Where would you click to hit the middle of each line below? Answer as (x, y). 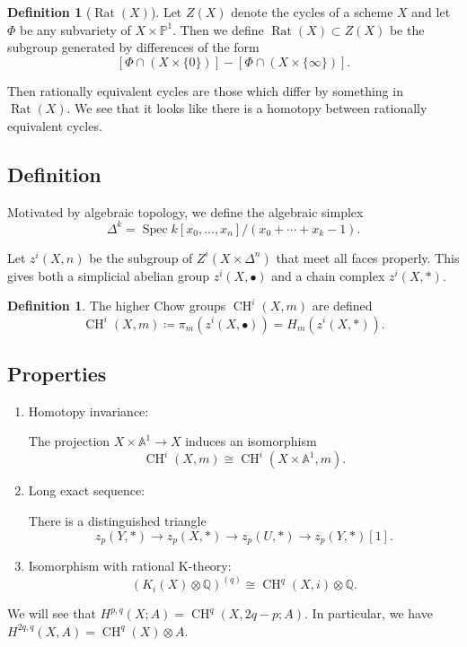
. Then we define (218, 29)
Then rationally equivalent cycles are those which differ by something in (205, 90)
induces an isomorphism (251, 441)
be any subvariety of (75, 29)
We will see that (52, 613)
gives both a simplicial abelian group (108, 275)
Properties (57, 373)
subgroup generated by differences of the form (133, 47)
